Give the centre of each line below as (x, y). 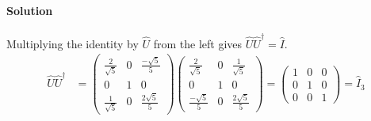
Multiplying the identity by (73, 43)
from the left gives (198, 43)
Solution (30, 10)
